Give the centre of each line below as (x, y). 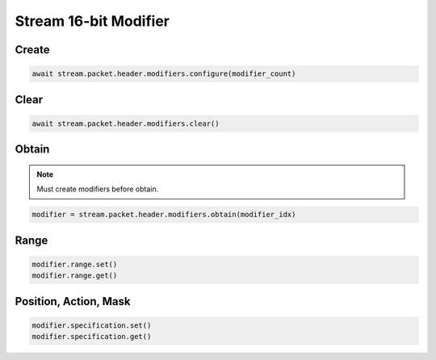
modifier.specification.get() (92, 337)
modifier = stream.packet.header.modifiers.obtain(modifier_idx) (164, 215)
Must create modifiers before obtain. (98, 189)
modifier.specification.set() (92, 325)
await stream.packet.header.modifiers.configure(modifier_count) (164, 74)
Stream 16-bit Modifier (92, 21)
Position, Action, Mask (73, 301)
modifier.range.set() (75, 264)
